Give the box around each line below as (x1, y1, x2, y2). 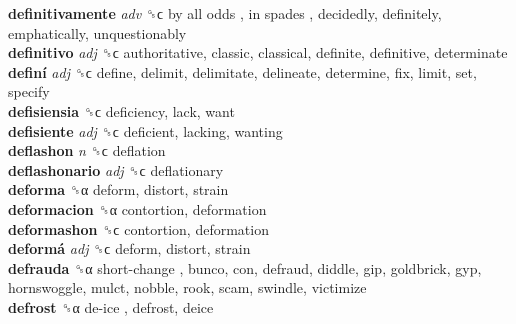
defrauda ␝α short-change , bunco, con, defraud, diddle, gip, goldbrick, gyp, (8, 257, 482, 278)
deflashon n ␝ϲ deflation (8, 140, 166, 161)
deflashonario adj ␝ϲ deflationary (8, 159, 224, 180)
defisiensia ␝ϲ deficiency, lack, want (8, 100, 235, 121)
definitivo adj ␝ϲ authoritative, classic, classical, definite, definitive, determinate (8, 42, 508, 63)
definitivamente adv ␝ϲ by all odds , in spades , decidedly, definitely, (8, 3, 442, 23)
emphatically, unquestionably (8, 22, 187, 43)
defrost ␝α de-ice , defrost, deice (8, 296, 214, 317)
